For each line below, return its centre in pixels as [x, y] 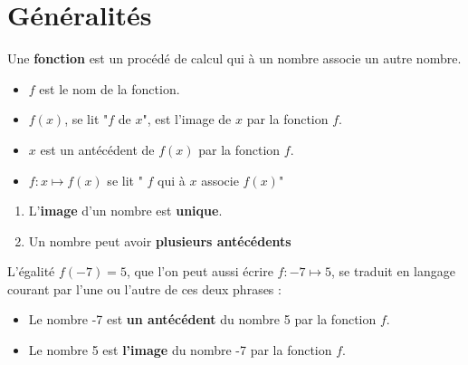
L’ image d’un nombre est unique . [125, 211]
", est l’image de [187, 119]
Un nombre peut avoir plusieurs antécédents [160, 240]
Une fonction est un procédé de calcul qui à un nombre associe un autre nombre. [234, 58]
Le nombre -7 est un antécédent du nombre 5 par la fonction [202, 319]
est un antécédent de [97, 149]
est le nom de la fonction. [110, 88]
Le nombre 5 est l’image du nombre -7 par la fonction [180, 350]
